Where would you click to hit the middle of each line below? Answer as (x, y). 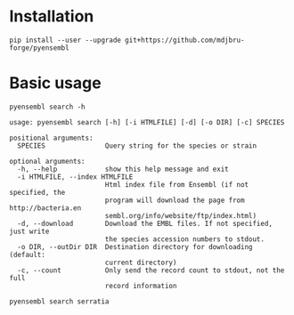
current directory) (141, 262)
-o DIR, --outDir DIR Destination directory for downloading (135, 246)
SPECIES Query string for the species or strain (137, 145)
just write (29, 231)
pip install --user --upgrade (65, 40)
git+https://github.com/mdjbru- (184, 40)
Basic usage (55, 83)
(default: (28, 254)
